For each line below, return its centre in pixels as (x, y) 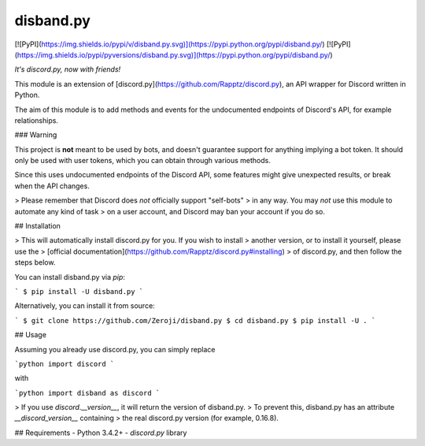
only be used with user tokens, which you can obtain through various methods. (142, 161)
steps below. (35, 262)
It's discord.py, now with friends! (68, 69)
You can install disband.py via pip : (70, 277)
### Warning (36, 135)
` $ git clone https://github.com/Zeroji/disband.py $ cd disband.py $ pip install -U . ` (195, 320)
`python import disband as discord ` (87, 393)
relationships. (37, 120)
